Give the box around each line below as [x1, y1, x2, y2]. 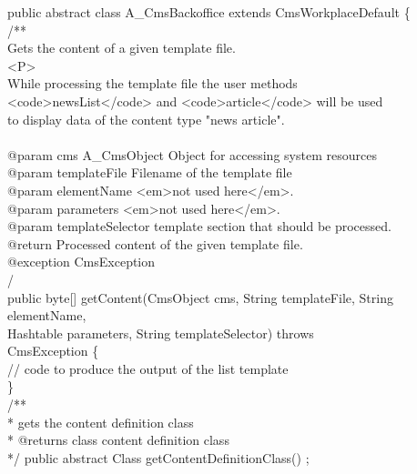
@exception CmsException [7, 252, 156, 271]
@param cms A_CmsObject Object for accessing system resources [7, 145, 377, 164]
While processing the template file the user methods [7, 74, 298, 93]
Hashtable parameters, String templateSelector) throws [7, 323, 314, 342]
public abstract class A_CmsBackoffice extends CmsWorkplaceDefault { [7, 3, 411, 21]
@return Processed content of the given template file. [7, 234, 303, 253]
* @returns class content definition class [7, 430, 229, 449]
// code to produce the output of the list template [7, 358, 289, 378]
